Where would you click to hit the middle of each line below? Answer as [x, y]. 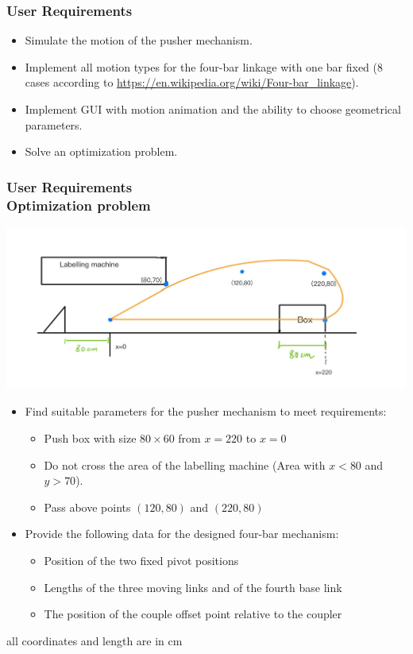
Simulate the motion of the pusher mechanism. [139, 40]
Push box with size [90, 438]
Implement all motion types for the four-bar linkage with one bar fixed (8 [204, 66]
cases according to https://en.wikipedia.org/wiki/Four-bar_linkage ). [192, 82]
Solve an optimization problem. [101, 151]
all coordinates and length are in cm [95, 640]
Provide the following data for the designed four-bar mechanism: [182, 534]
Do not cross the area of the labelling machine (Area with [185, 464]
